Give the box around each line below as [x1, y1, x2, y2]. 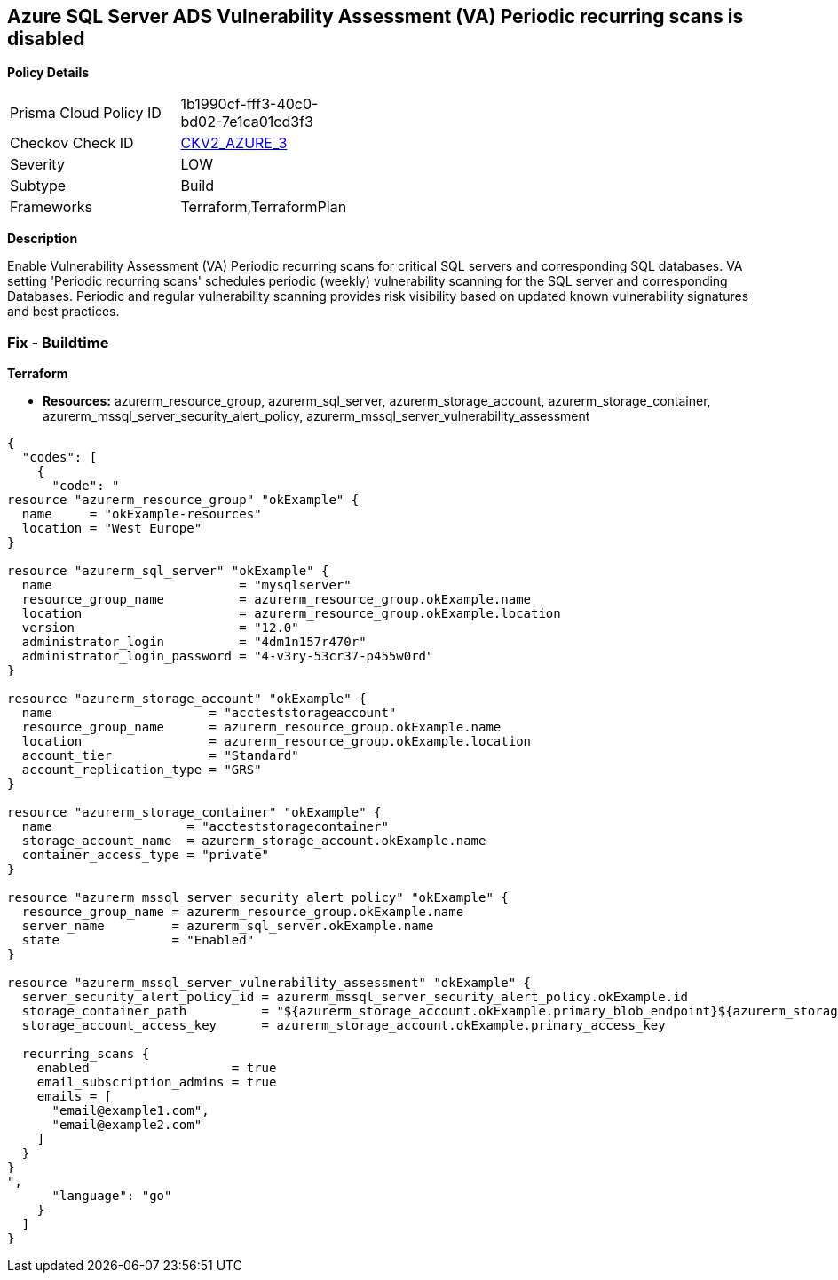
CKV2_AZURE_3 [180, 134, 288, 153]
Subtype [10, 177, 67, 195]
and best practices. [7, 304, 120, 320]
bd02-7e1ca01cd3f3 [180, 113, 313, 131]
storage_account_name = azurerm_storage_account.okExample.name [21, 834, 486, 849]
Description [7, 231, 78, 247]
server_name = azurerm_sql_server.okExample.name [21, 919, 434, 934]
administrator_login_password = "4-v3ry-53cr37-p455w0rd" [21, 649, 434, 664]
